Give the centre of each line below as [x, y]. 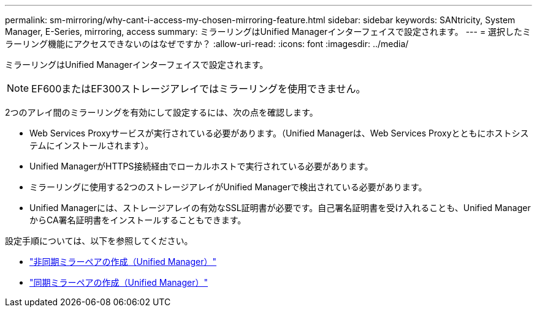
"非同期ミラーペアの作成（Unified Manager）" [123, 262]
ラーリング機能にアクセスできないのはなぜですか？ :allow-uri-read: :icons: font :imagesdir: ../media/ [207, 44]
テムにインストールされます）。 [92, 145]
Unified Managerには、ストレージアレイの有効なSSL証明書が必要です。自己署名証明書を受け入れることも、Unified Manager [280, 208]
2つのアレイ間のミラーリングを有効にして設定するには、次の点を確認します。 [162, 112]
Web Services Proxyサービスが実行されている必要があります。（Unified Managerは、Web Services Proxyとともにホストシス [279, 133]
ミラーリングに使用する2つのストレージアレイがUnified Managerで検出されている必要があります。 [228, 187]
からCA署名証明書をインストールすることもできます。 [138, 220]
